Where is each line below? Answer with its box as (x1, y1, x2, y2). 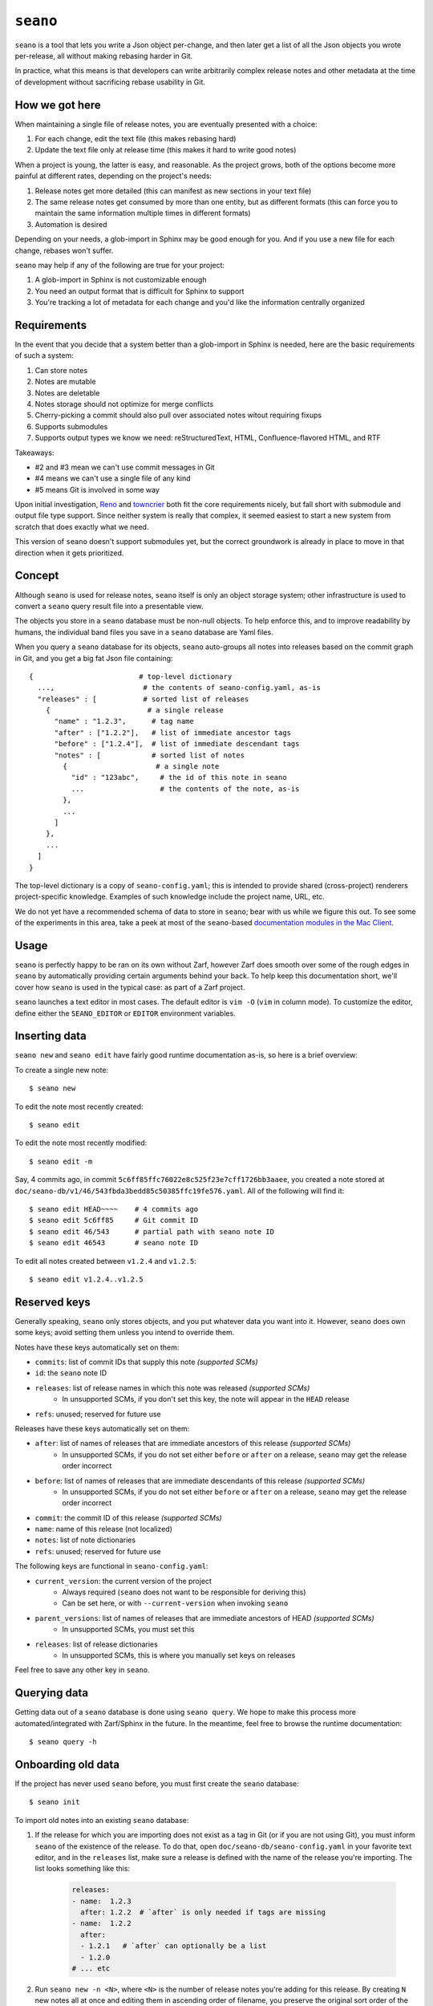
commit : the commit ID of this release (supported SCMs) (34, 1513, 222, 1522)
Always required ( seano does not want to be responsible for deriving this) (62, 1587, 306, 1597)
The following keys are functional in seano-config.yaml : (14, 1561, 208, 1571)
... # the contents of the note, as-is (71, 784, 300, 794)
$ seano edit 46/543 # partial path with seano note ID (29, 1227, 274, 1236)
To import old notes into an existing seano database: (14, 1815, 189, 1825)
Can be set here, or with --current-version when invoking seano (62, 1598, 289, 1608)
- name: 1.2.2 (71, 1919, 132, 1928)
